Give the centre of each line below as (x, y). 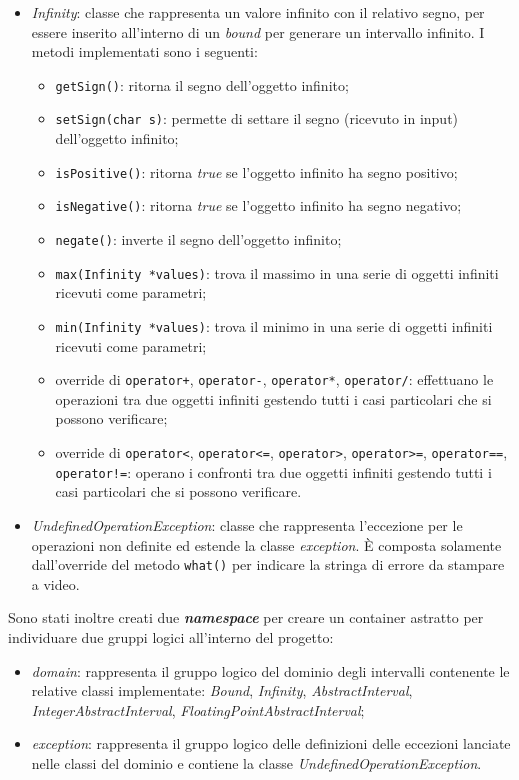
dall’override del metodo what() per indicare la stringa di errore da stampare (268, 564)
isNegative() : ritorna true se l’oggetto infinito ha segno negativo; (258, 205)
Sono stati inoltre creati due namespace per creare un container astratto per (246, 617)
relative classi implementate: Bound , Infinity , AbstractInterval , (222, 690)
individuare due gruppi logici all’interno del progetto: (171, 636)
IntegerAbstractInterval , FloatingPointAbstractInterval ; (198, 709)
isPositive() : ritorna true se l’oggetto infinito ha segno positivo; (256, 171)
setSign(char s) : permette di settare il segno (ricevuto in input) (257, 118)
